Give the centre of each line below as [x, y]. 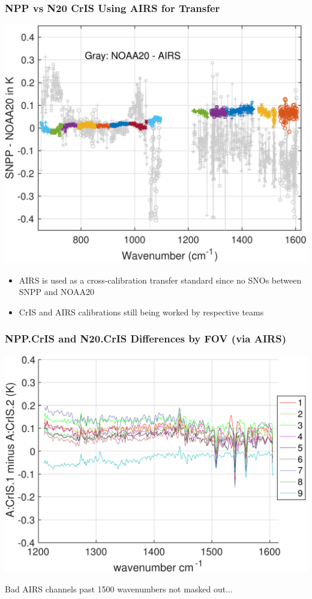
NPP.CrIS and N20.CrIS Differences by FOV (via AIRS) [145, 339]
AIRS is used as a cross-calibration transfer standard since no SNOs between [160, 280]
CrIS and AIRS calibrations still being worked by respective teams [141, 312]
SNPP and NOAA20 [57, 292]
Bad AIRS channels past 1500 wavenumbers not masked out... [119, 589]
